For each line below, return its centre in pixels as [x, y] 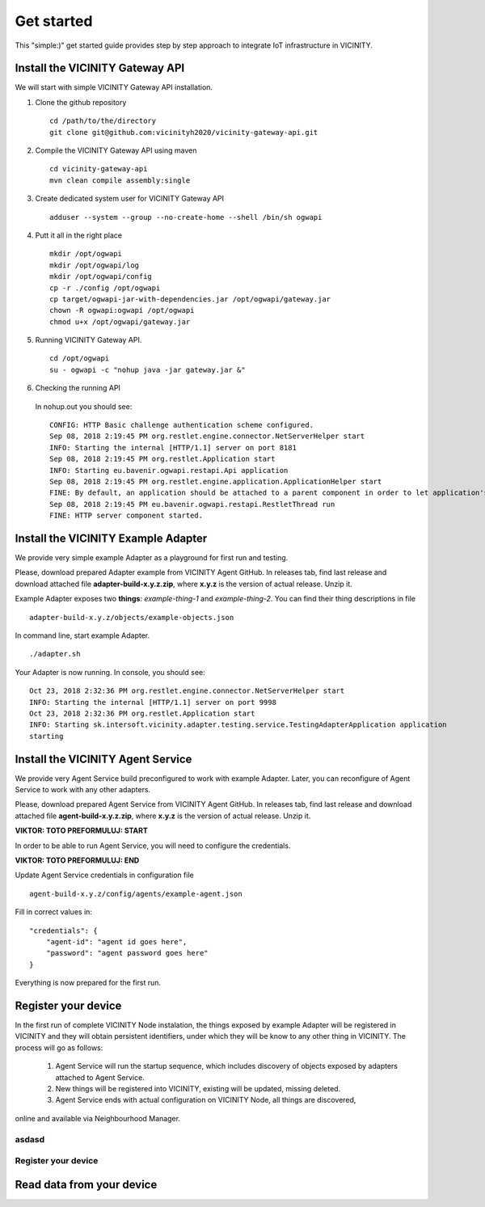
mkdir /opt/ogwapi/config [101, 276]
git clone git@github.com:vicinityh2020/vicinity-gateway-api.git [184, 132]
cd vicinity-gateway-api [99, 169]
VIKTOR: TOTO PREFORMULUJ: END [77, 860]
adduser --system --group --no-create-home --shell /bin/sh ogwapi [186, 217]
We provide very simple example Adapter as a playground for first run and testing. [152, 558]
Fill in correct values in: [54, 912]
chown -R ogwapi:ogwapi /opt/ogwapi [122, 310]
